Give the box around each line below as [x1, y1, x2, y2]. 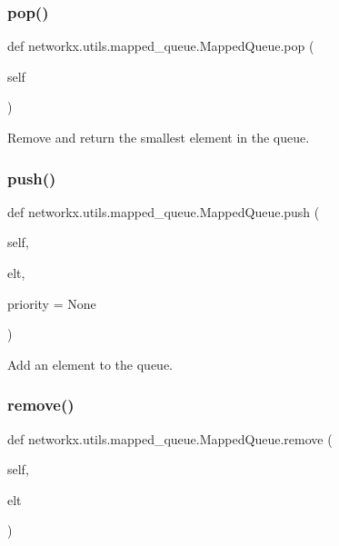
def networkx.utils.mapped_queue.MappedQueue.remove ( [7, 429, 333, 448]
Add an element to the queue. [7, 354, 173, 373]
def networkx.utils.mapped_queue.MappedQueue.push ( [7, 202, 320, 221]
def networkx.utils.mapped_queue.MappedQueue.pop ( [7, 36, 314, 55]
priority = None [7, 293, 96, 313]
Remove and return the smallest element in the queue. [7, 128, 310, 146]
